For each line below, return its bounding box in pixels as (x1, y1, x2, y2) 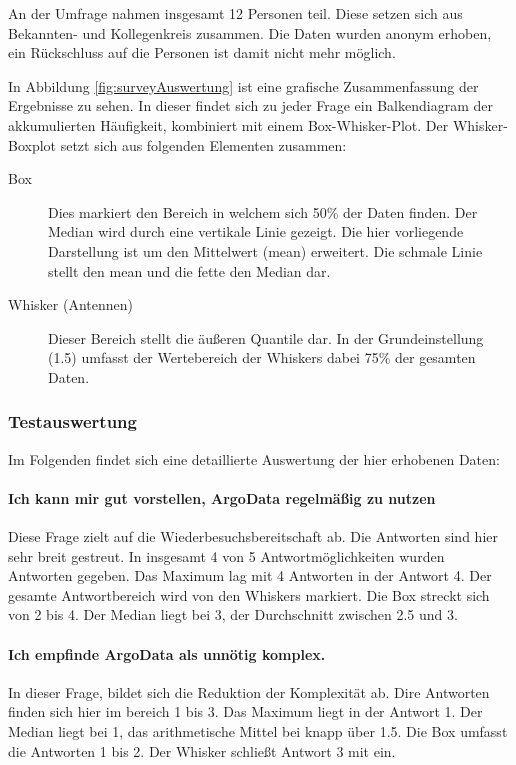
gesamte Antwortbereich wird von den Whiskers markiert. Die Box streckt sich (8, 584, 490, 605)
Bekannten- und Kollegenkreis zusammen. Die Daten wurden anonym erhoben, (8, 22, 492, 43)
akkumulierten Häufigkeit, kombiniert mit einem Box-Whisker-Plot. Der (8, 114, 449, 135)
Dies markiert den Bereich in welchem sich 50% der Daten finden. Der (48, 201, 478, 222)
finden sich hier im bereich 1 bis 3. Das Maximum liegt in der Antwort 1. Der (8, 701, 483, 722)
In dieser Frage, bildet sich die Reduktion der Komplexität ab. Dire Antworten (8, 681, 490, 702)
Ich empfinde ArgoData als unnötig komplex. (8, 643, 326, 664)
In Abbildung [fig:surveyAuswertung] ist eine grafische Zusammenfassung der (8, 75, 479, 96)
